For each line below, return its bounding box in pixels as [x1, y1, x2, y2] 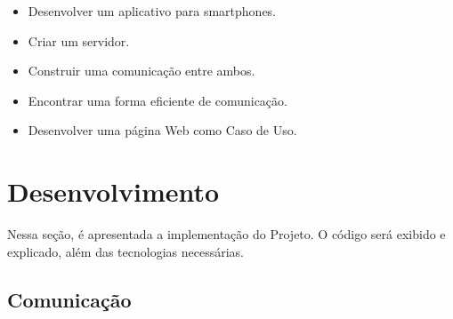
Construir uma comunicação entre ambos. [28, 61, 255, 80]
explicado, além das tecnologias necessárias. [7, 242, 244, 260]
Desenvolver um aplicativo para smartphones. [28, 2, 277, 20]
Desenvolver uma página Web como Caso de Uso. [28, 121, 297, 140]
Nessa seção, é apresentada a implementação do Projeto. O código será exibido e [7, 225, 446, 243]
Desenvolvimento [7, 173, 220, 210]
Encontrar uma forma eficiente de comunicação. [28, 91, 287, 109]
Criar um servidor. [28, 31, 130, 50]
